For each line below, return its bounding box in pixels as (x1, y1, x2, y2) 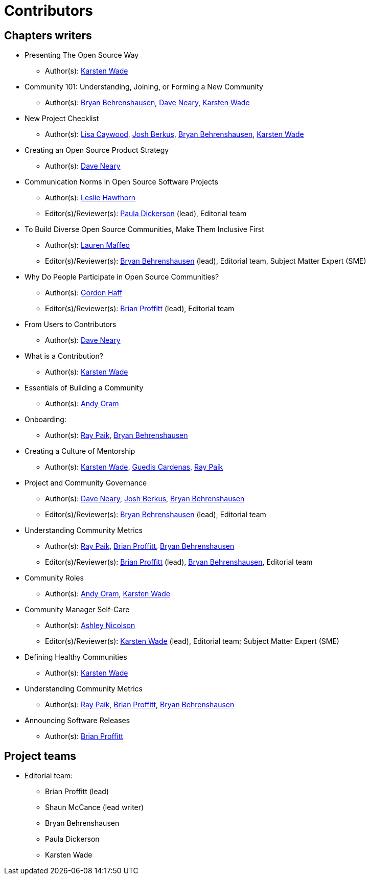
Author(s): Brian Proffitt (45, 732, 123, 741)
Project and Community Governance (25, 478, 147, 488)
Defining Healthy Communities (25, 653, 127, 662)
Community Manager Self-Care (25, 605, 130, 614)
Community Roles (25, 573, 84, 583)
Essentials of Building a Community (25, 383, 144, 392)
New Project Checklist (25, 114, 99, 123)
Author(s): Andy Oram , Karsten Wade (45, 589, 170, 598)
